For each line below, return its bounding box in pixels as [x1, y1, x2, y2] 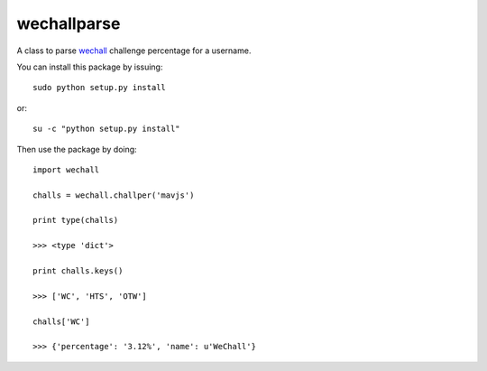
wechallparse [16, 14, 121, 33]
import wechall [32, 164, 100, 175]
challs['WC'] [32, 316, 90, 327]
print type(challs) [32, 215, 119, 226]
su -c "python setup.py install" [32, 124, 180, 134]
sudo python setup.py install [32, 82, 167, 93]
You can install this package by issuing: [16, 61, 163, 72]
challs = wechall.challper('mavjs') [32, 190, 195, 200]
